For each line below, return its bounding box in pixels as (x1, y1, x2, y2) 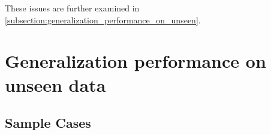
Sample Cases (5, 113, 91, 132)
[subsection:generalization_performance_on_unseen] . (5, 13, 201, 26)
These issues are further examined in (5, 2, 140, 14)
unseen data (5, 72, 106, 97)
